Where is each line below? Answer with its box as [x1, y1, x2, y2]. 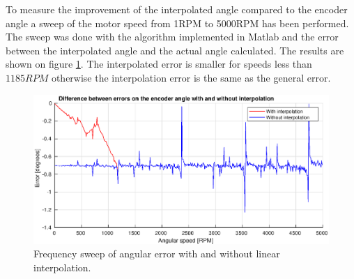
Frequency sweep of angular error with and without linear [33, 246, 280, 261]
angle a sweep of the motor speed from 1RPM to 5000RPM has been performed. [6, 15, 349, 30]
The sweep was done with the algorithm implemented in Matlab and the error [6, 29, 339, 44]
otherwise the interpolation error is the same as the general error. [51, 70, 331, 84]
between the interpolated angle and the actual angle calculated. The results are [6, 43, 344, 57]
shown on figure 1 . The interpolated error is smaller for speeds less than [6, 56, 312, 71]
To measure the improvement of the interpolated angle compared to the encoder [6, 2, 348, 16]
